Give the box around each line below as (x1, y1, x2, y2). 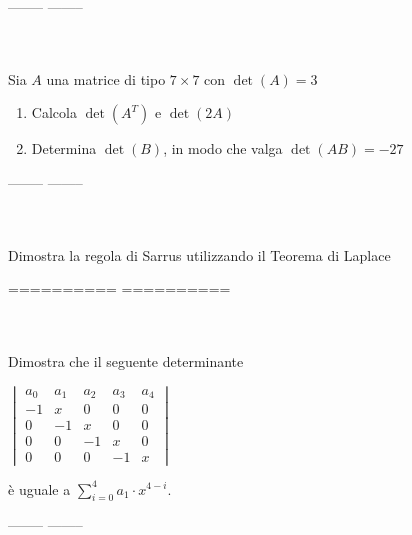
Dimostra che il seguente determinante (8, 351, 244, 372)
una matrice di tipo (46, 68, 166, 89)
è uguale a (8, 478, 71, 499)
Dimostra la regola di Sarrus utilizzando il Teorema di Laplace (8, 244, 391, 265)
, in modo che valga (163, 138, 283, 159)
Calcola (31, 102, 77, 123)
